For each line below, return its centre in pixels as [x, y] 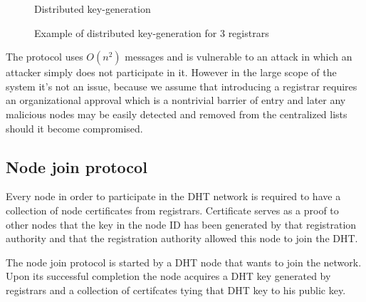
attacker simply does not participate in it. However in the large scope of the [171, 72]
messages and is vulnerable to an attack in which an [239, 57]
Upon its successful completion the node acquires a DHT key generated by [168, 276]
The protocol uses [45, 57]
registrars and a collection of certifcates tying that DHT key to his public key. [176, 290]
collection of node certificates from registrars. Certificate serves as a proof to [172, 210]
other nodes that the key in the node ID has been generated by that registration [181, 224]
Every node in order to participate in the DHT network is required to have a [173, 196]
